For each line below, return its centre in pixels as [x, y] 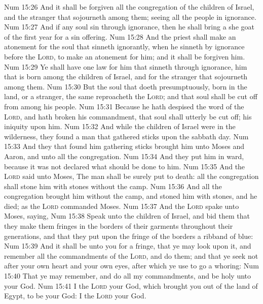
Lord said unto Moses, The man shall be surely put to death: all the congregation [131, 176]
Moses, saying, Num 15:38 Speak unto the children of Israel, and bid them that [127, 216]
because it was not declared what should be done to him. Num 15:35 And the [125, 166]
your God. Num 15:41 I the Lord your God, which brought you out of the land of [131, 285]
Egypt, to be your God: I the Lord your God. [75, 296]
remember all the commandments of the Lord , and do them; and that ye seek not [131, 255]
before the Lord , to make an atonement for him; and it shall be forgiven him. [125, 56]
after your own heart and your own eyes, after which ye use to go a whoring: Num [131, 266]
